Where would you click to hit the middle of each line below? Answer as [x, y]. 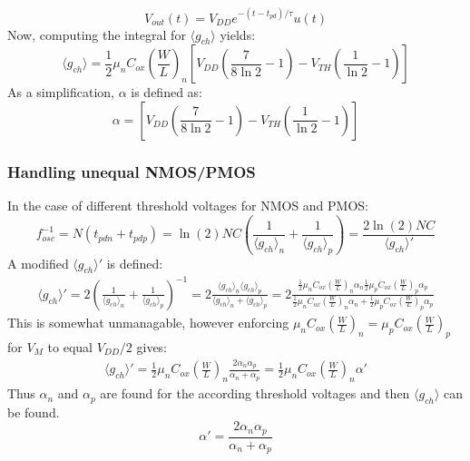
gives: [152, 346]
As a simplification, [61, 92]
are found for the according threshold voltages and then [255, 393]
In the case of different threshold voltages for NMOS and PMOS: [188, 206]
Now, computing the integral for [97, 34]
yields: [238, 34]
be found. [34, 412]
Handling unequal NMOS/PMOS [132, 171]
